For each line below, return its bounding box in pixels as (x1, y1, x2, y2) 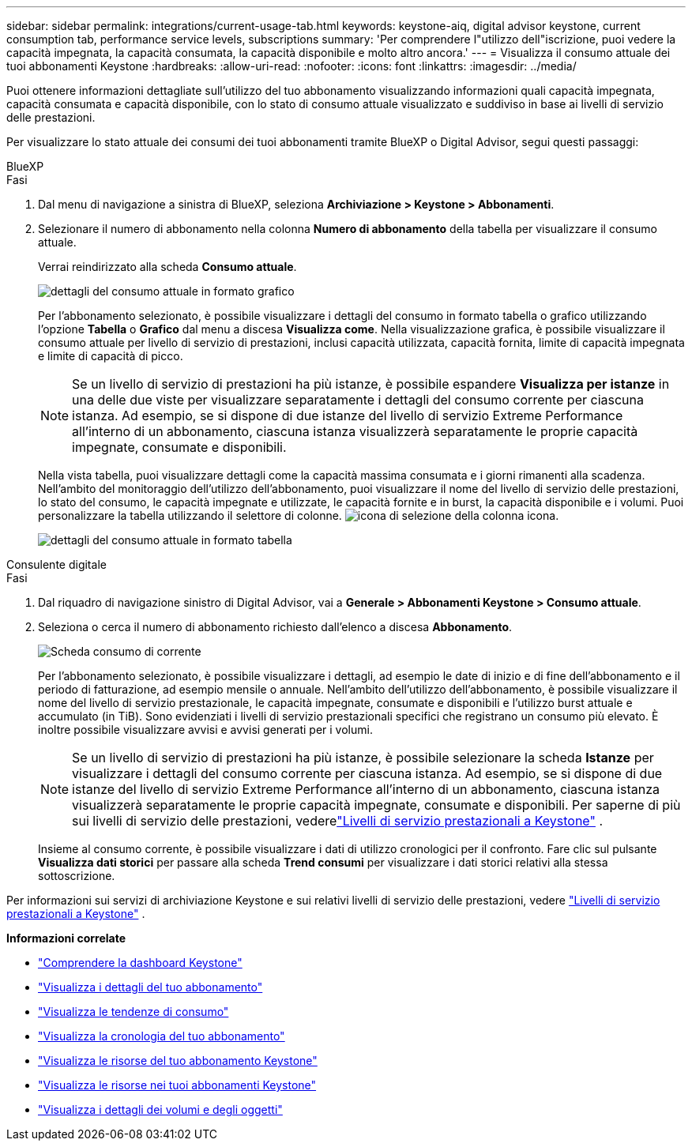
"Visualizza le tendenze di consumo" (38, 1005, 229, 1018)
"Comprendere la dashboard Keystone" (38, 956, 243, 969)
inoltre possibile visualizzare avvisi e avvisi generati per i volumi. (38, 723, 373, 736)
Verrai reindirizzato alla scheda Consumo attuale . (38, 260, 297, 273)
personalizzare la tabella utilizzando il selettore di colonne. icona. (38, 509, 559, 522)
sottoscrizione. (38, 869, 115, 882)
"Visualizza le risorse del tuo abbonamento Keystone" (38, 1054, 318, 1067)
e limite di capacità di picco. (38, 349, 183, 363)
